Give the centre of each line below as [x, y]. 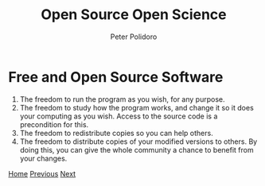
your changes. [43, 158]
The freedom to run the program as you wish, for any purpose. [122, 99]
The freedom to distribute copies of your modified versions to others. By [138, 141]
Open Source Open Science [134, 15]
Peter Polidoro [134, 37]
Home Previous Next [42, 173]
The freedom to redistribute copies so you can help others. [116, 133]
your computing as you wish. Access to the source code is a [119, 116]
